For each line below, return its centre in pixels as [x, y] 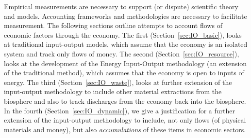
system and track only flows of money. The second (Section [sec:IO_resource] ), [122, 53]
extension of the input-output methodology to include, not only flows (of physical [125, 120]
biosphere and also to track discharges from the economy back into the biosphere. [125, 101]
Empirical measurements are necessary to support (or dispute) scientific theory [121, 6]
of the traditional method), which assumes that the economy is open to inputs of [124, 73]
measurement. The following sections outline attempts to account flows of [113, 25]
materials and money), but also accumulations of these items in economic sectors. [125, 129]
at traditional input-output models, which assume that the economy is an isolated [126, 44]
